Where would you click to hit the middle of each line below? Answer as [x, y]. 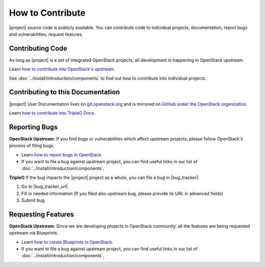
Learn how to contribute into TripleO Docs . [52, 113]
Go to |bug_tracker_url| [45, 186]
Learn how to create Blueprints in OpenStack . [67, 242]
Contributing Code [38, 48]
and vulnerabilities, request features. [46, 34]
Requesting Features [42, 214]
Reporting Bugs [33, 127]
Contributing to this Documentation [65, 92]
